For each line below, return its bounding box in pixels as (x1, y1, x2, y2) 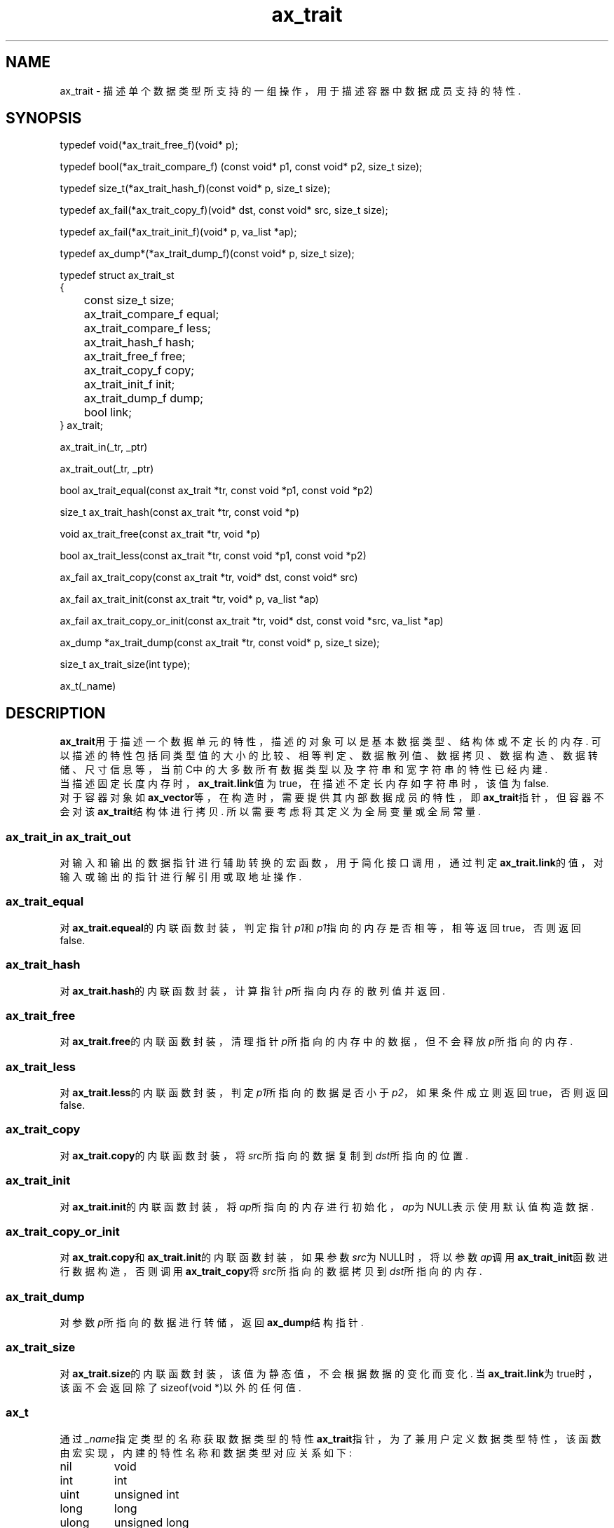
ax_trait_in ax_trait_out (6, 829, 131, 844)
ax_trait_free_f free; (83, 349, 186, 364)
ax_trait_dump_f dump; (83, 391, 204, 406)
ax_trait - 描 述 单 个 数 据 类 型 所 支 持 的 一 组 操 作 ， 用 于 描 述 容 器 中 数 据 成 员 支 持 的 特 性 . (60, 84, 521, 97)
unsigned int (114, 1487, 179, 1501)
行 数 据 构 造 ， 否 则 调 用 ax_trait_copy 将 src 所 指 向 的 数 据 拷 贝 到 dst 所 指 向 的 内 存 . (60, 1265, 482, 1278)
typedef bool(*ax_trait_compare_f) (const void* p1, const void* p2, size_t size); (60, 161, 423, 173)
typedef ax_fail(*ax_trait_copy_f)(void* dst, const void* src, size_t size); (60, 204, 388, 217)
